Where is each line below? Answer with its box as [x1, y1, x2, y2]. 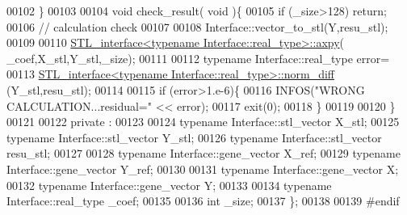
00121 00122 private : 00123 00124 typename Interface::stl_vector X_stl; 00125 [6, 113, 400, 130]
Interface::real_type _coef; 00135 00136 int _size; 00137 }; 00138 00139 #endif [6, 192, 400, 209]
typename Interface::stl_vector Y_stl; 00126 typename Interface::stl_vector [6, 129, 382, 145]
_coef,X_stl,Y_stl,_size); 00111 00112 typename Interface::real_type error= [6, 49, 390, 66]
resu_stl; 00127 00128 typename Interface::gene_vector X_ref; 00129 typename [6, 145, 401, 162]
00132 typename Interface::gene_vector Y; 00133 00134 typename [6, 176, 332, 193]
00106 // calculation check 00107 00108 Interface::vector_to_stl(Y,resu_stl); [6, 18, 388, 35]
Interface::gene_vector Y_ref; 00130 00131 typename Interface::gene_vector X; [6, 160, 399, 177]
